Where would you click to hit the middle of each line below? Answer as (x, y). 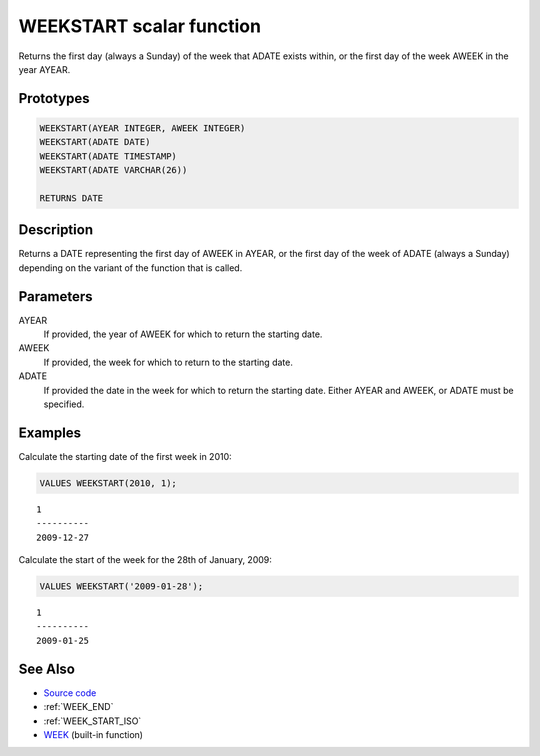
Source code (70, 692)
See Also (46, 668)
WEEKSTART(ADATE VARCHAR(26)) (113, 170)
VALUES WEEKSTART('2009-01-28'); (121, 586)
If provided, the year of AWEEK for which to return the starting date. (183, 334)
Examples (50, 432)
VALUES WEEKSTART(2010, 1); (108, 483)
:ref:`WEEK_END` (78, 707)
